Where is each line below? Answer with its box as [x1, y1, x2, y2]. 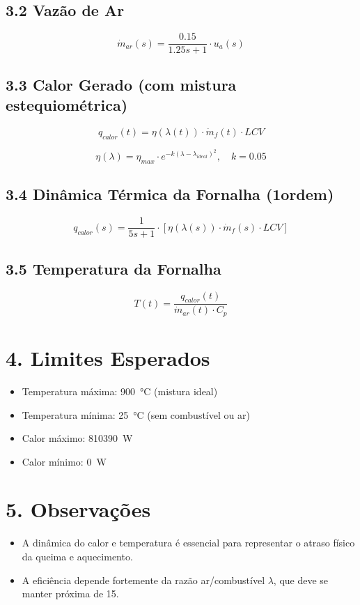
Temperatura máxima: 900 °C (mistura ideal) [22, 383, 218, 398]
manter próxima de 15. [22, 586, 119, 601]
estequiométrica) [6, 94, 128, 116]
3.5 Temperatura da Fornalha [6, 257, 221, 279]
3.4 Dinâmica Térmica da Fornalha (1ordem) [6, 183, 334, 205]
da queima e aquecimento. [22, 549, 133, 563]
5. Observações [6, 495, 151, 523]
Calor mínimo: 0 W [22, 454, 107, 468]
